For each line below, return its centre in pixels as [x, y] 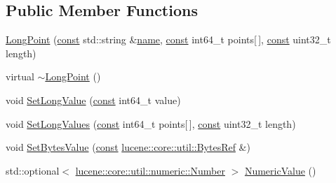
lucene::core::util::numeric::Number [150, 170]
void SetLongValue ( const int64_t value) [93, 100]
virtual [20, 76]
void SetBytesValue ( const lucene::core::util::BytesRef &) [128, 147]
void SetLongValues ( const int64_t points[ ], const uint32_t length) [151, 123]
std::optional [33, 170]
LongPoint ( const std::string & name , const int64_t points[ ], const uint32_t [168, 39]
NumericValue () [280, 170]
